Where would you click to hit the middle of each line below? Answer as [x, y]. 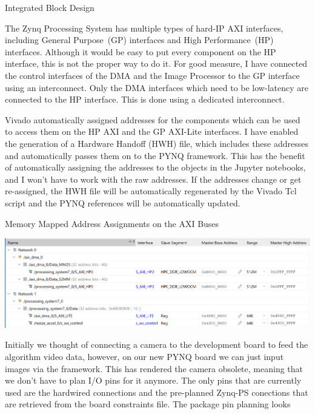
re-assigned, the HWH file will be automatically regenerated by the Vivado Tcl [151, 191]
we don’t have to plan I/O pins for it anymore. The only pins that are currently [153, 380]
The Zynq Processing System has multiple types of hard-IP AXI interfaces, [144, 28]
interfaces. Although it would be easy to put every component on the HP [141, 51]
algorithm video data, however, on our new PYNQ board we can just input [144, 357]
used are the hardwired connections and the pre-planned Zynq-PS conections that [157, 392]
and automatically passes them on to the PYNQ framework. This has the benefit [155, 155]
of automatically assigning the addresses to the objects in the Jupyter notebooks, [155, 167]
